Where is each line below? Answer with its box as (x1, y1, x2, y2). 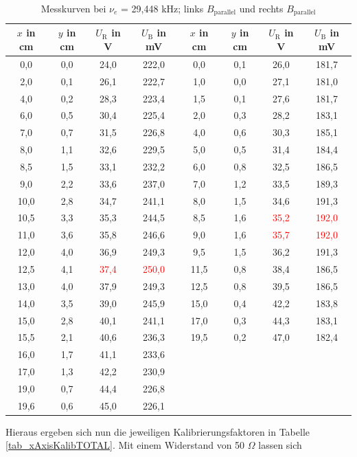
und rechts (239, 1, 284, 15)
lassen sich (258, 438, 302, 452)
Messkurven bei (41, 1, 106, 15)
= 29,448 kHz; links (121, 1, 204, 15)
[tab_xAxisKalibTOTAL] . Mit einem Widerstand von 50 (5, 438, 245, 452)
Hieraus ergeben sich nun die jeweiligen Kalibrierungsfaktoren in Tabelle (5, 424, 310, 438)
